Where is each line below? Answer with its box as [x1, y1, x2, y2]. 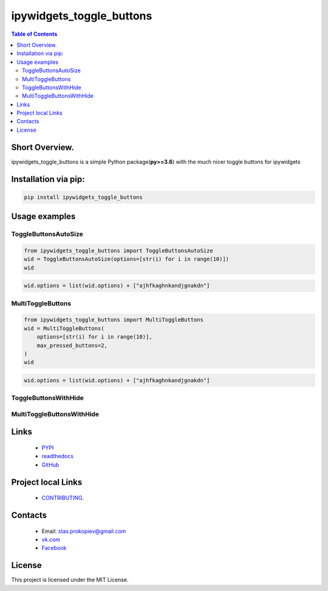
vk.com [41, 536, 61, 543]
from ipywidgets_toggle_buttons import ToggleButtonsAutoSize [24, 247, 213, 254]
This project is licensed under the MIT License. [11, 576, 129, 584]
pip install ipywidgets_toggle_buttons [24, 194, 143, 200]
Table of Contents [11, 30, 58, 38]
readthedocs [41, 453, 74, 460]
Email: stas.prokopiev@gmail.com [41, 527, 126, 535]
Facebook [41, 544, 67, 552]
